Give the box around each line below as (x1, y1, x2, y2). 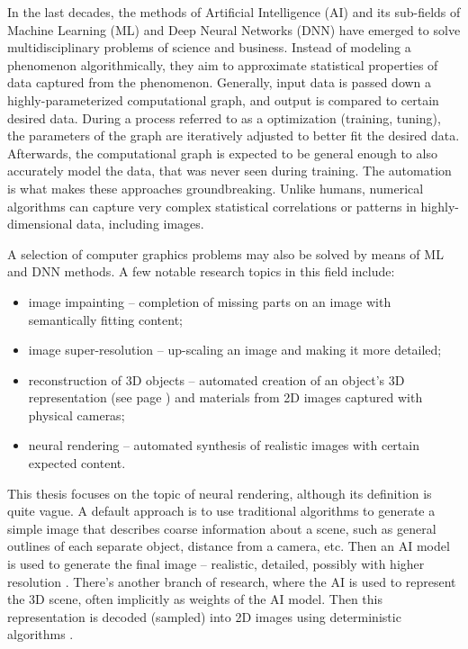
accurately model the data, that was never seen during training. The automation (7, 161, 452, 180)
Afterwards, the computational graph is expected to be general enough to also (7, 143, 437, 162)
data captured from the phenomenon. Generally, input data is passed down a (7, 73, 432, 92)
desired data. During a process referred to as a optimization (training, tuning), (7, 108, 441, 127)
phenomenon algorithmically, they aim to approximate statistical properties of (7, 55, 438, 74)
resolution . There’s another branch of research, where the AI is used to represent (7, 572, 456, 590)
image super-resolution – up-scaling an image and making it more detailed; (28, 340, 442, 359)
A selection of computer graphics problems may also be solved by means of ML (7, 244, 444, 263)
